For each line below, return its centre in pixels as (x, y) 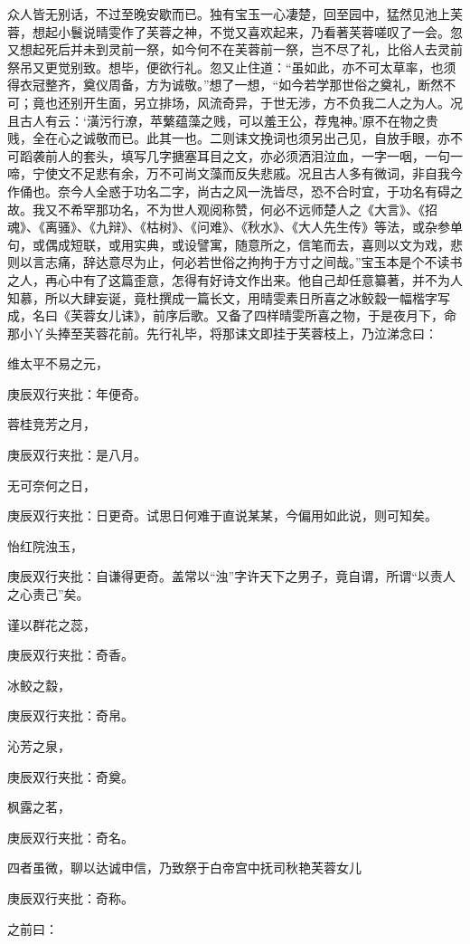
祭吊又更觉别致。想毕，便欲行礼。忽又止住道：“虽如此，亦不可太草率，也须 (232, 67)
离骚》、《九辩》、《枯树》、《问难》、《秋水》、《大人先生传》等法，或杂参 (247, 227)
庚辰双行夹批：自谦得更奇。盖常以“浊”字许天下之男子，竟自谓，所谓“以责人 (231, 576)
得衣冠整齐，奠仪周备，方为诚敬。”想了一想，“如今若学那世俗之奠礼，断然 (226, 85)
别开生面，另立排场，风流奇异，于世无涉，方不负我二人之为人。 (260, 102)
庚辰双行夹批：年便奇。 (77, 393)
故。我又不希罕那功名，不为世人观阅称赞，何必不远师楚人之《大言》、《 (216, 209)
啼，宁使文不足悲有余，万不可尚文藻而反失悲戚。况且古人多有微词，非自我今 (235, 173)
